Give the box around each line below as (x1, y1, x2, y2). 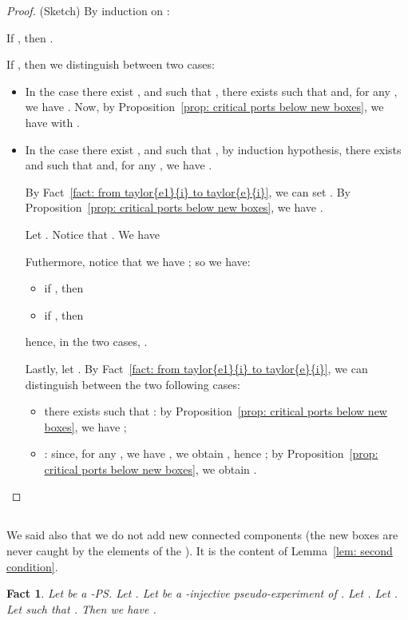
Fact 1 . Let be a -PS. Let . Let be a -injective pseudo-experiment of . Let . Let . (6, 585, 398, 602)
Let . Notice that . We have (25, 225, 160, 242)
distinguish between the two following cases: (25, 376, 240, 392)
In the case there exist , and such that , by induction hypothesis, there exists (25, 141, 402, 157)
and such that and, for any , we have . (25, 157, 212, 173)
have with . (25, 113, 80, 130)
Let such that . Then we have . (6, 600, 156, 617)
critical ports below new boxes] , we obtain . (44, 460, 257, 477)
